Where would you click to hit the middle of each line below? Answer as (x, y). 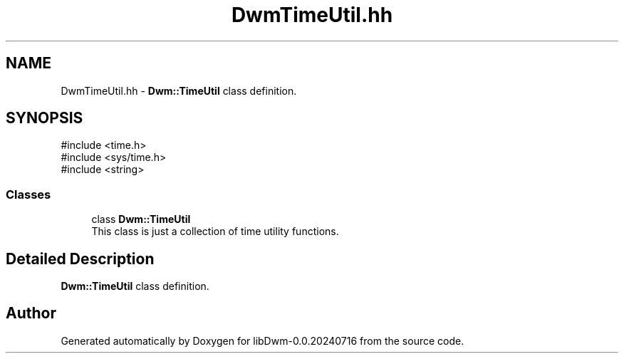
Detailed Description (80, 259)
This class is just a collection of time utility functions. (215, 231)
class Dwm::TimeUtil (141, 219)
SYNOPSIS (45, 118)
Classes (28, 194)
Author (31, 313)
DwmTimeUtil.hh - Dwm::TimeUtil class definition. (179, 90)
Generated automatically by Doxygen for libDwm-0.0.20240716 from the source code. (262, 340)
